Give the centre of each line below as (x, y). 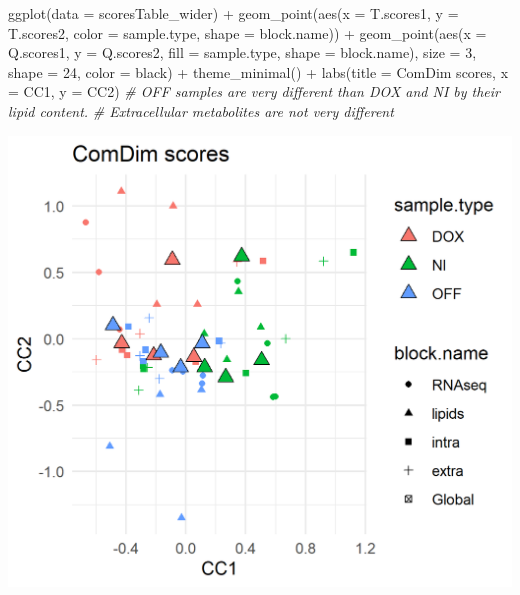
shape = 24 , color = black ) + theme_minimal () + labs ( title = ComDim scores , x (258, 71)
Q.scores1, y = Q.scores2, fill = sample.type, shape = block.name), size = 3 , (242, 52)
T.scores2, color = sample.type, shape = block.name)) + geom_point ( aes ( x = (247, 32)
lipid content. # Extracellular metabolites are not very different (201, 110)
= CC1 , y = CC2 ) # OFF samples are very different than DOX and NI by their (254, 91)
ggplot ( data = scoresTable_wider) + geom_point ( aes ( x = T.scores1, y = (233, 13)
